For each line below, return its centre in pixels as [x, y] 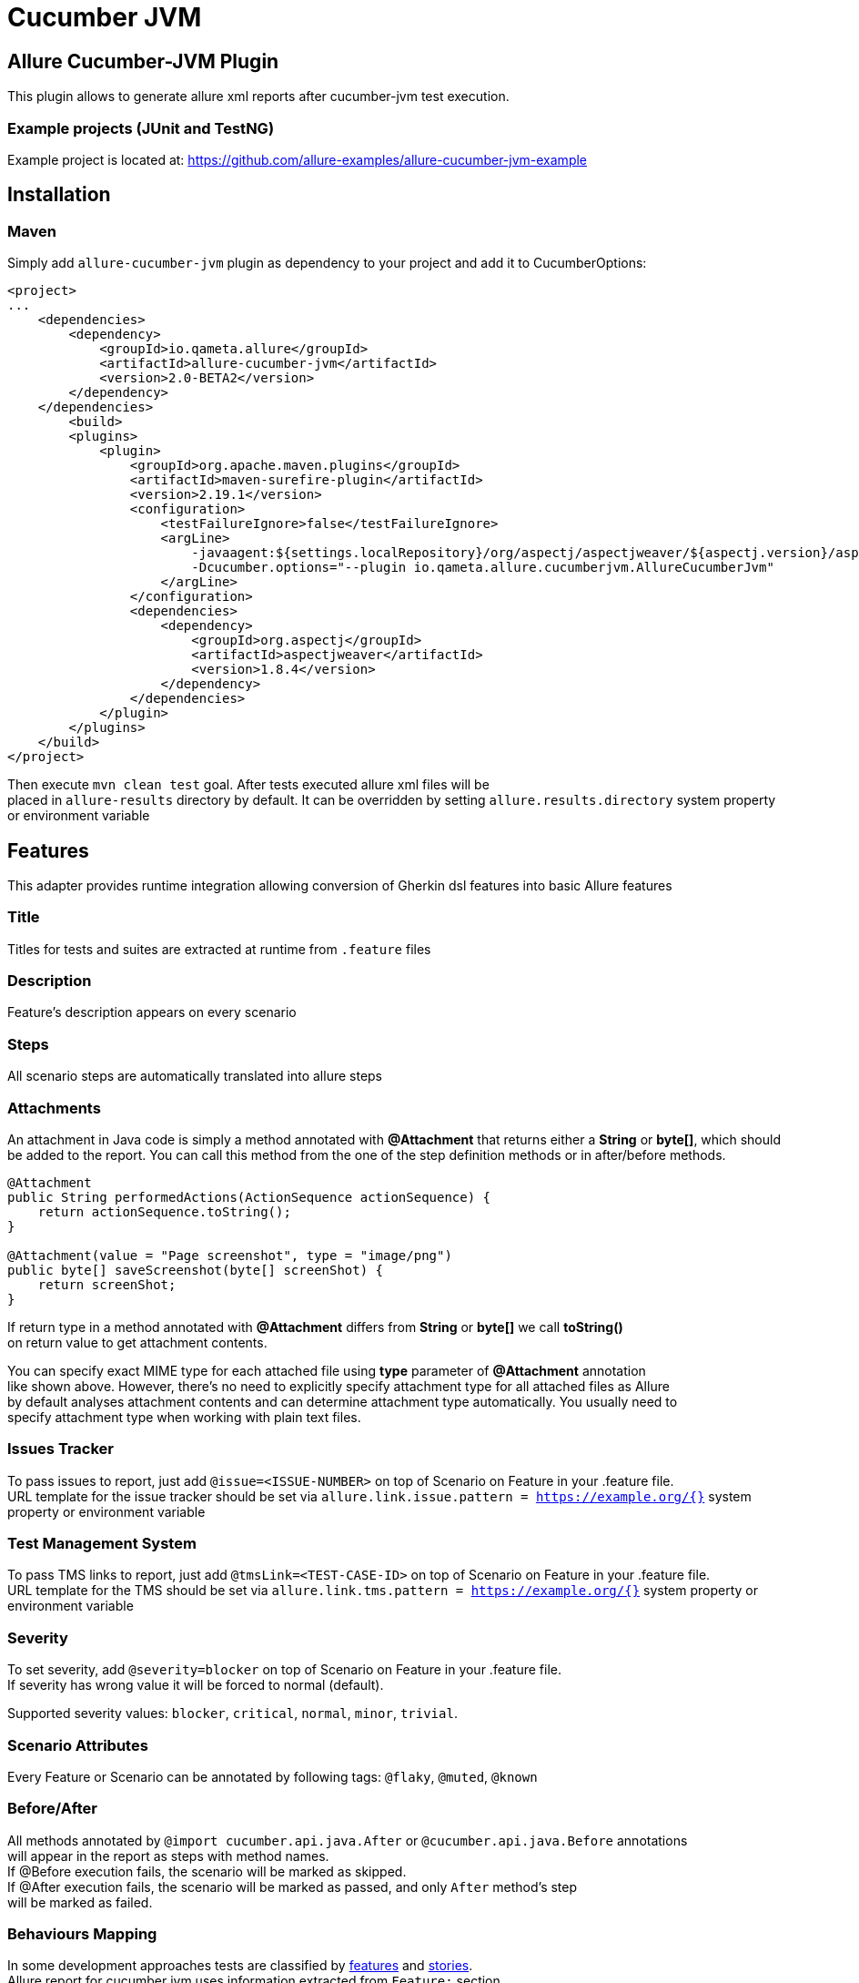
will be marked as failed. [80, 1902]
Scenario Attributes [78, 1745]
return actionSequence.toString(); [164, 1211]
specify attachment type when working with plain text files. [184, 1417]
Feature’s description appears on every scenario [152, 1012]
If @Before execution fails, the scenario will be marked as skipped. [207, 1871]
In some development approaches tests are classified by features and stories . [240, 1966]
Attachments [54, 1108]
